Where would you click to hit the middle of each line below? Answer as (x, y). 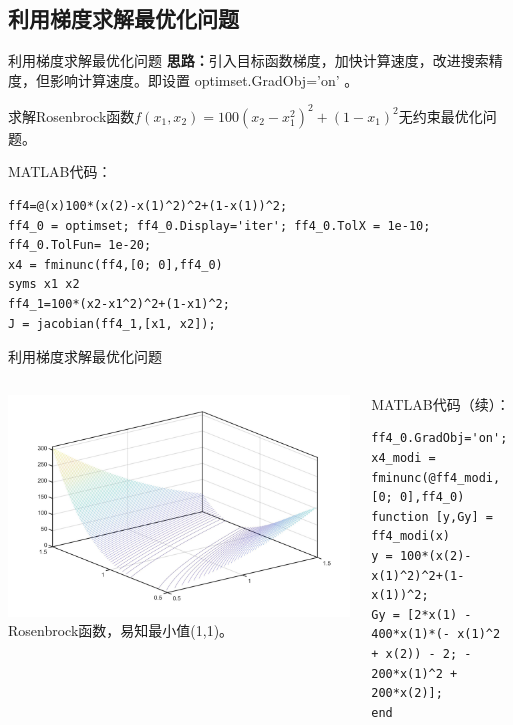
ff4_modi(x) (411, 536)
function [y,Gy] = (432, 516)
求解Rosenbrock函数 (71, 115)
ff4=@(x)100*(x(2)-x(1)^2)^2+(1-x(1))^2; (148, 206)
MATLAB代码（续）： (440, 403)
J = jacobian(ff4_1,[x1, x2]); (112, 323)
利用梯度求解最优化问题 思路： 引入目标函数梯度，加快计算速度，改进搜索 (248, 60)
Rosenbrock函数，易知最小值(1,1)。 (121, 630)
